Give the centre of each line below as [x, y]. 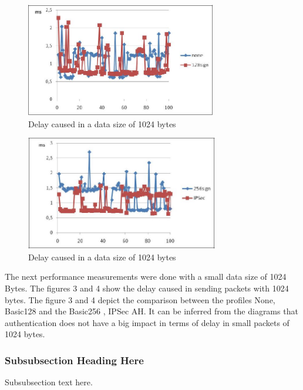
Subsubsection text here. [49, 382]
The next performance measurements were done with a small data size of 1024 [146, 277]
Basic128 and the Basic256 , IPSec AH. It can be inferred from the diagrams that [151, 311]
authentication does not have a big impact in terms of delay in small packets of [147, 322]
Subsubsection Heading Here [74, 360]
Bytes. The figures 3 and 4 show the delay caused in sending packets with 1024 [147, 288]
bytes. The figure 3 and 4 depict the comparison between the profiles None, [140, 299]
